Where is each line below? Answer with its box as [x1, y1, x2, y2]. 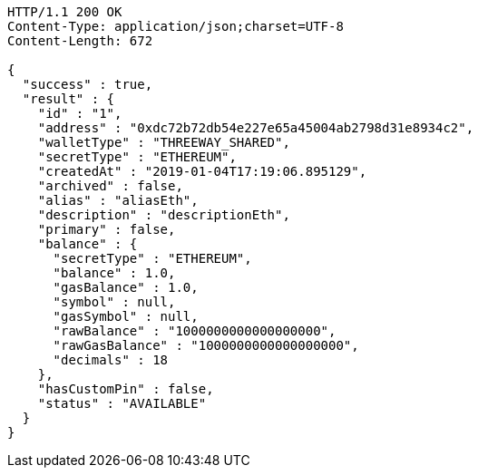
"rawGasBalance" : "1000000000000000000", [53, 338, 359, 353]
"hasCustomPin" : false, [37, 382, 214, 396]
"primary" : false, [37, 222, 176, 237]
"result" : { [22, 92, 115, 106]
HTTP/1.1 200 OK [7, 5, 122, 19]
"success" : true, [22, 77, 153, 92]
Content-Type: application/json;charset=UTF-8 [7, 19, 344, 34]
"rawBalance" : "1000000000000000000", [53, 324, 337, 338]
